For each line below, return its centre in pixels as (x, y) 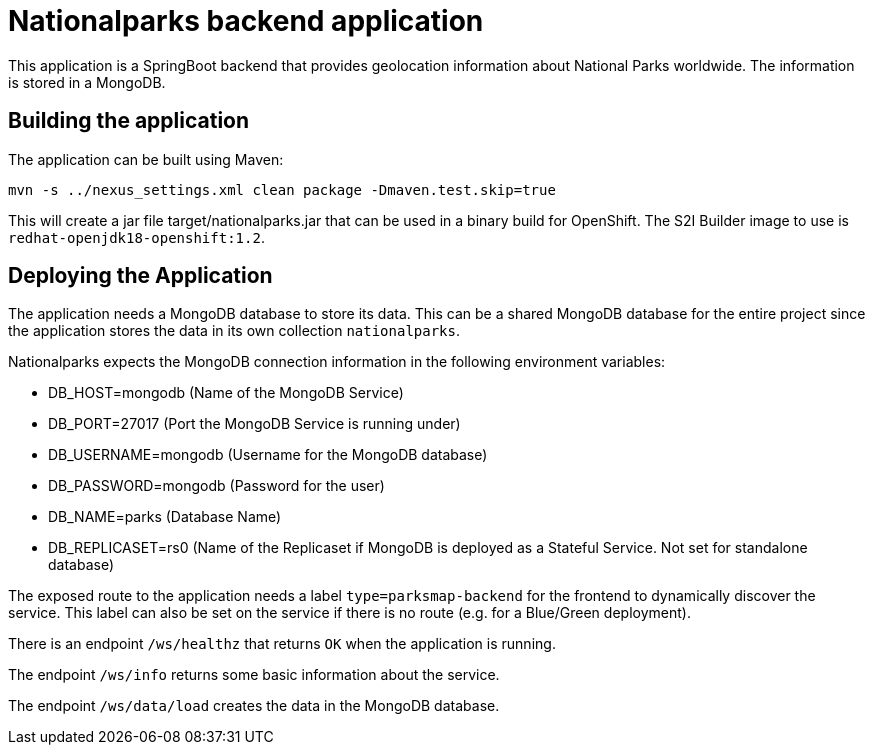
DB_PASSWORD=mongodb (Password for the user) (216, 486)
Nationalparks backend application (246, 21)
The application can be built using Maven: (146, 159)
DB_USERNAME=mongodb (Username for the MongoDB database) (268, 455)
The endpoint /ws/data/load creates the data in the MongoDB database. (254, 706)
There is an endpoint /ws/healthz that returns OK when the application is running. (282, 644)
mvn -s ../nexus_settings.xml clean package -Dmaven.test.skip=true (282, 189)
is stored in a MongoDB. (87, 82)
